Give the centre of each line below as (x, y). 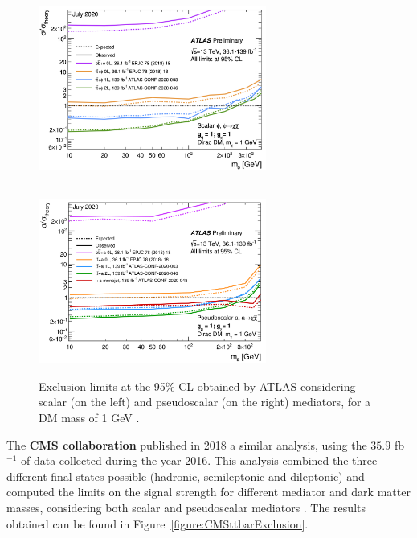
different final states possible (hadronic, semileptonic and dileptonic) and (186, 476)
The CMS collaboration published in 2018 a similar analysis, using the (187, 444)
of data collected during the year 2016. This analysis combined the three (199, 460)
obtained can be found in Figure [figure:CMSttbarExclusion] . (157, 523)
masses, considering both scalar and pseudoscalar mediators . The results (186, 507)
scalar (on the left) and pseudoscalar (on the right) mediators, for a (205, 402)
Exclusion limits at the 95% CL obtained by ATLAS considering (197, 386)
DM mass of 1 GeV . (89, 418)
